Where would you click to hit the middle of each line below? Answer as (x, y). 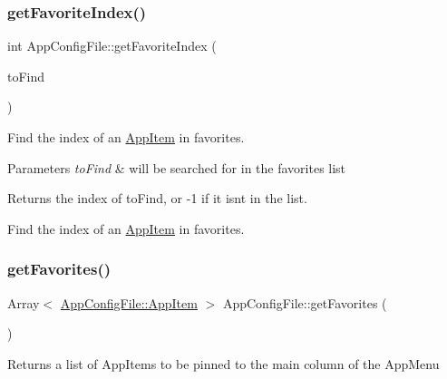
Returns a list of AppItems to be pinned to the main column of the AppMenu (223, 363)
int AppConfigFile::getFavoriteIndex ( (112, 46)
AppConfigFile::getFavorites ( (305, 302)
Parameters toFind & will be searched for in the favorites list (177, 167)
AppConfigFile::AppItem (129, 302)
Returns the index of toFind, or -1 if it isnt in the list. (157, 198)
